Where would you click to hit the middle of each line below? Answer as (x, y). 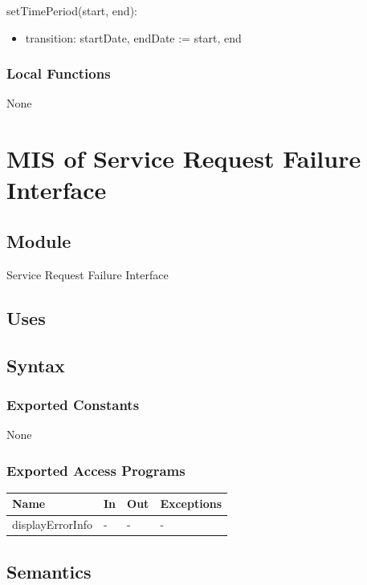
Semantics (49, 571)
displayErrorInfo (52, 524)
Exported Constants (73, 404)
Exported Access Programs (96, 470)
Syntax (36, 365)
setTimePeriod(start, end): (72, 10)
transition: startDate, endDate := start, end (133, 37)
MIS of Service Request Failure (184, 158)
